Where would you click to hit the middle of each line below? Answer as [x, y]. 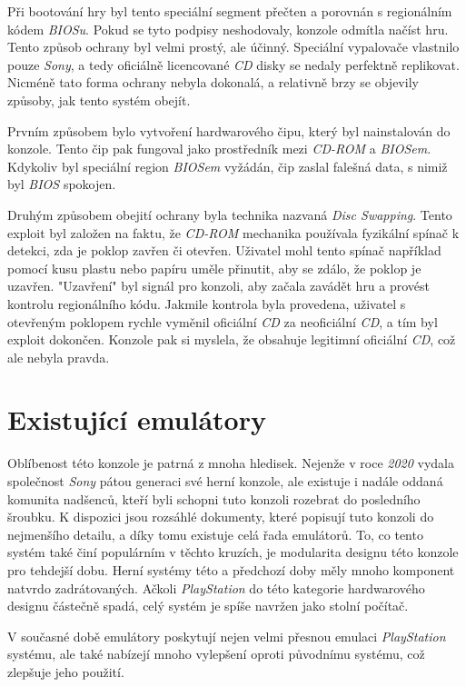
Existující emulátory [137, 419]
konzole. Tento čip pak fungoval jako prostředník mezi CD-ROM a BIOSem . [219, 149]
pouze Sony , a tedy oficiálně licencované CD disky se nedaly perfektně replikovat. [233, 64]
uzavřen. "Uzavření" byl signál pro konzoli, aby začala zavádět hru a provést [219, 286]
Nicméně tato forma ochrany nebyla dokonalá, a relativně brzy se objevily [213, 82]
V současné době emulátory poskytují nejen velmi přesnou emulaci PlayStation [227, 636]
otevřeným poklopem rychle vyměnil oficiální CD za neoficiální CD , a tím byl [223, 321]
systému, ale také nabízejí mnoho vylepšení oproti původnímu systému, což [216, 654]
